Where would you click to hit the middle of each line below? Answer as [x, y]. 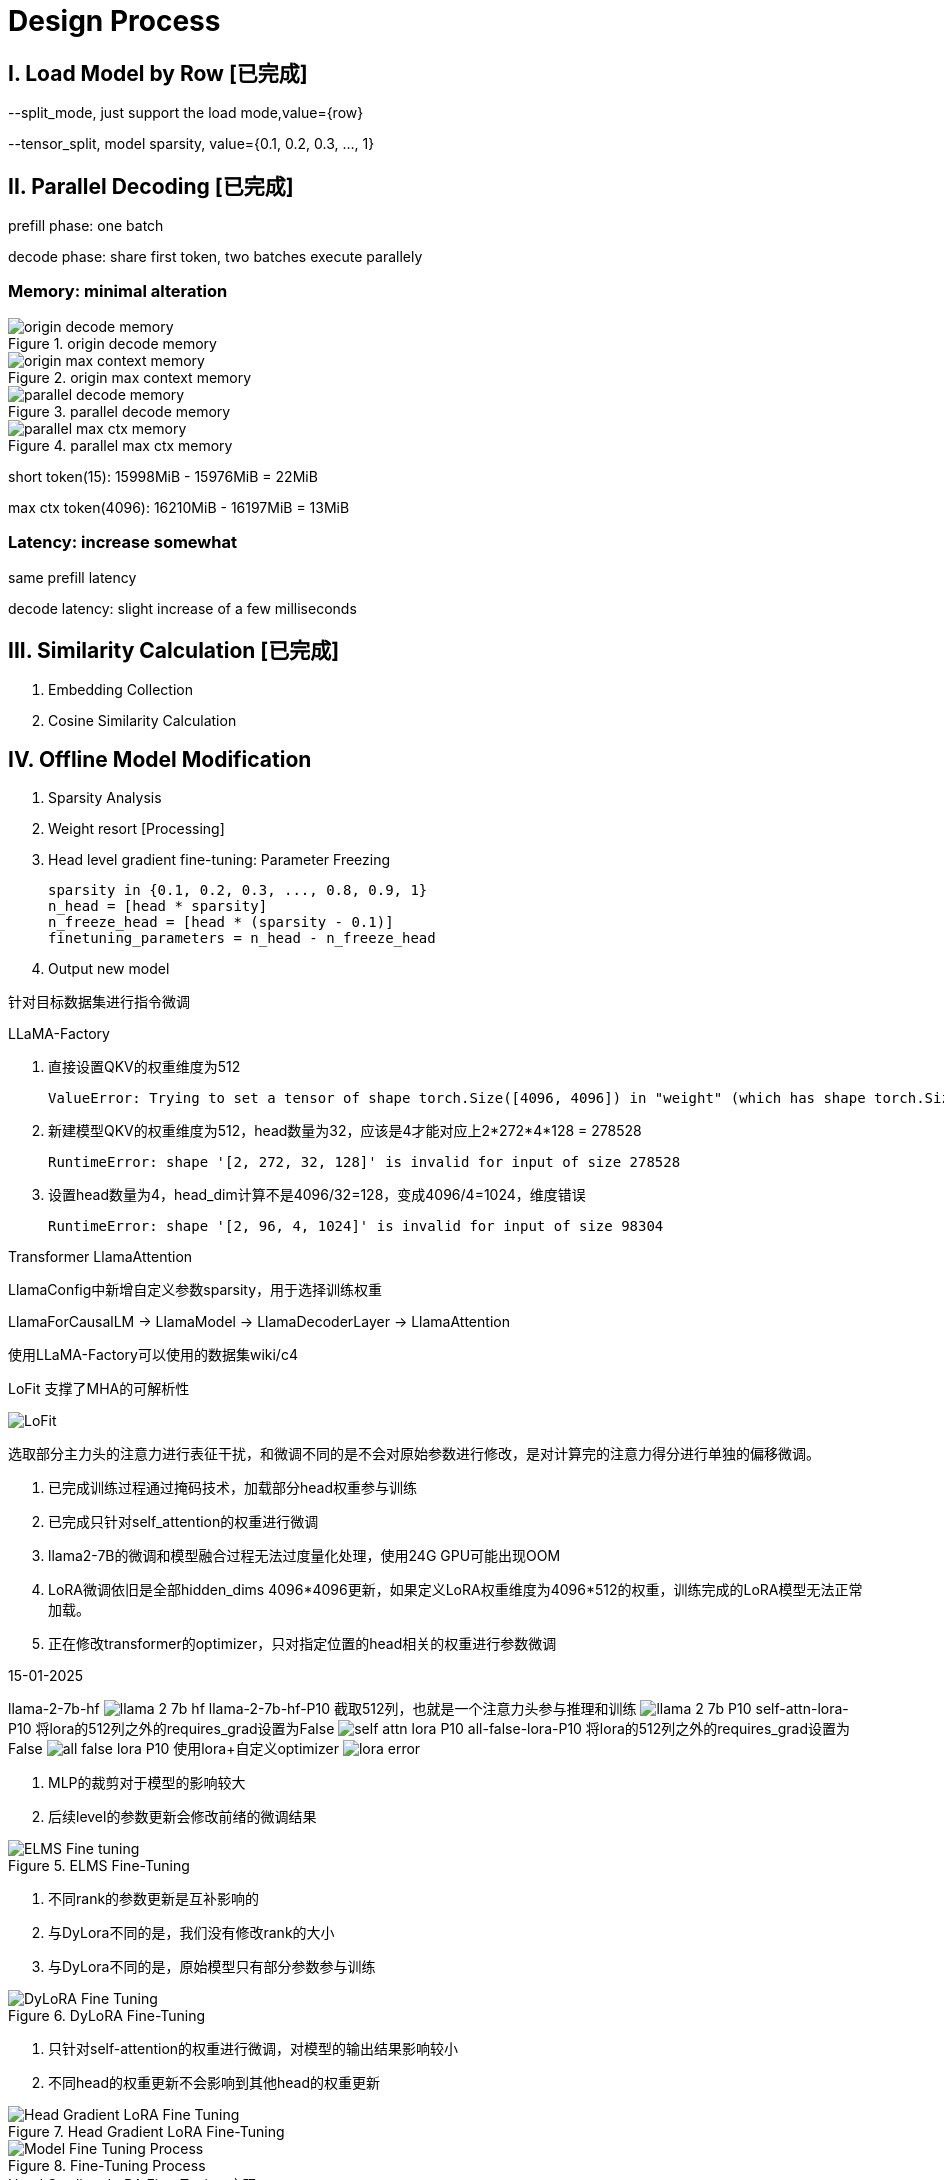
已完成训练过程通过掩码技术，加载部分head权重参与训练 [233, 1488]
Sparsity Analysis [105, 798]
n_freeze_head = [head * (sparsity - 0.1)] [221, 922]
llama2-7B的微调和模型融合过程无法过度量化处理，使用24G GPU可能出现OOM [304, 1556]
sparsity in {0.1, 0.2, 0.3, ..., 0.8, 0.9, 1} [238, 890]
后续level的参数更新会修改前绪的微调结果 [182, 1817]
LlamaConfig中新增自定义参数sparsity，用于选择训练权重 [195, 1290]
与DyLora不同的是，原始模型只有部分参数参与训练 [212, 1967]
